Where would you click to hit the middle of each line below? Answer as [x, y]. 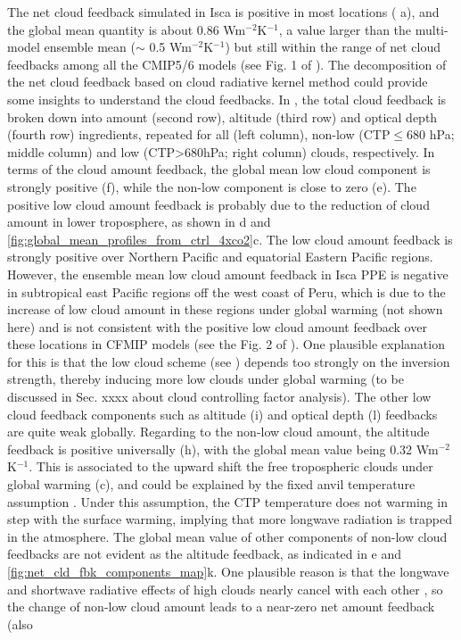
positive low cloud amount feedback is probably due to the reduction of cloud [218, 204]
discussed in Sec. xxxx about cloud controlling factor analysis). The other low [219, 397]
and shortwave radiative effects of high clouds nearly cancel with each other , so [225, 589]
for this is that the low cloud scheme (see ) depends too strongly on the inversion [229, 361]
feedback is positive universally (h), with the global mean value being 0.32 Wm [223, 449]
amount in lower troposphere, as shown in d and [139, 222]
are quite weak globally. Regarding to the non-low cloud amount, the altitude [218, 432]
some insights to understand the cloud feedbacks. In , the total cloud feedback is [227, 99]
